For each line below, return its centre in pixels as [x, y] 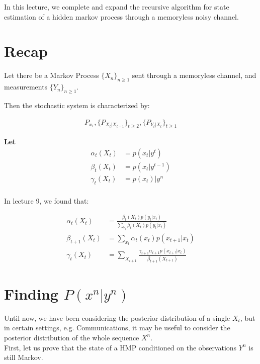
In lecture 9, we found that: [47, 200]
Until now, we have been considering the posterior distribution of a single [117, 317]
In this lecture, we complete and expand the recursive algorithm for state [117, 7]
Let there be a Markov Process [52, 75]
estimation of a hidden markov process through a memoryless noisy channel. [121, 16]
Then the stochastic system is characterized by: [77, 105]
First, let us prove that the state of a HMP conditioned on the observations [120, 347]
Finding [31, 293]
